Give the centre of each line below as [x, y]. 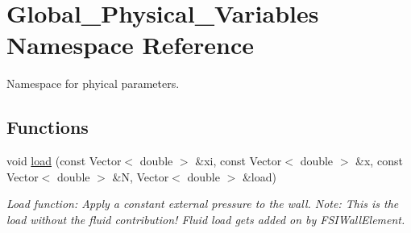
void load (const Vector [64, 161]
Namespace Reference [130, 45]
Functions [48, 127]
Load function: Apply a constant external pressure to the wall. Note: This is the [203, 204]
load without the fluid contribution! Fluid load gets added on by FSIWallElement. [206, 219]
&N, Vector [141, 176]
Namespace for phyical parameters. [93, 83]
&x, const [379, 161]
